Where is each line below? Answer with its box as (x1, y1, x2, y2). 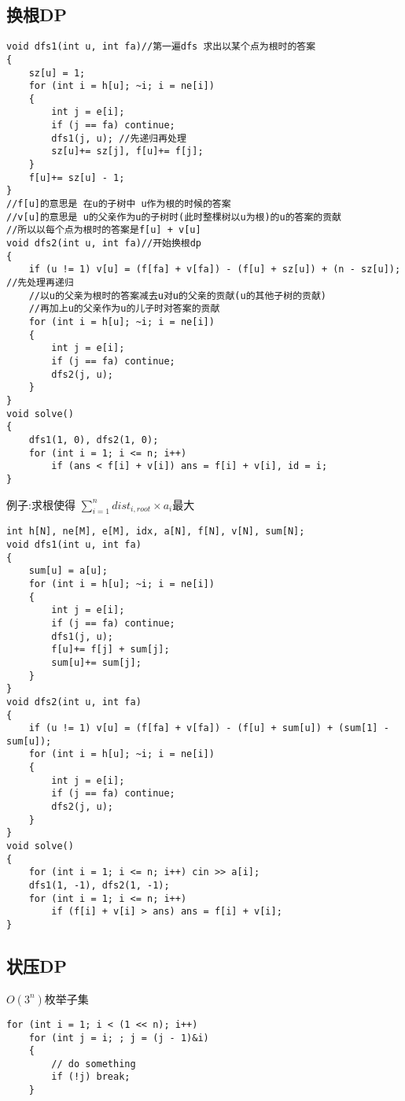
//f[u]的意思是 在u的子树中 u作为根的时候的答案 (6, 198, 231, 210)
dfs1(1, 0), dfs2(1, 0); (28, 434, 159, 445)
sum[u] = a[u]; (28, 565, 108, 577)
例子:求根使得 (6, 496, 75, 512)
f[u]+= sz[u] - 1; (28, 172, 125, 183)
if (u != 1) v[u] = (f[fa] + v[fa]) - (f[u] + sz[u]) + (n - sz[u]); (28, 264, 401, 275)
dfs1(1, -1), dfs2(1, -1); (28, 880, 170, 892)
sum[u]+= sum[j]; (51, 656, 142, 668)
